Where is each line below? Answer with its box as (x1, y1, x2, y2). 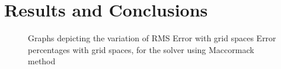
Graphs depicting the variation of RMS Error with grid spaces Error (28, 32, 276, 44)
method (28, 55, 56, 67)
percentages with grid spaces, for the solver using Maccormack (28, 43, 254, 55)
